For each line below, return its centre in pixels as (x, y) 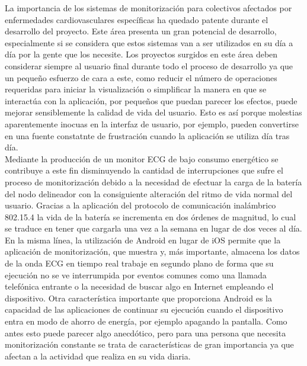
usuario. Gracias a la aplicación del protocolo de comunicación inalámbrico (140, 205)
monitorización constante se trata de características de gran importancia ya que (149, 344)
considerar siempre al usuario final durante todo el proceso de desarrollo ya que (149, 65)
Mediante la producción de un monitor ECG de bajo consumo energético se (142, 158)
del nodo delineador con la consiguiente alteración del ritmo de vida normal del (149, 193)
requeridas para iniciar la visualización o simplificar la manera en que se (136, 89)
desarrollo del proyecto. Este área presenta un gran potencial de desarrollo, (141, 31)
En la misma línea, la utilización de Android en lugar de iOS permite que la (143, 240)
